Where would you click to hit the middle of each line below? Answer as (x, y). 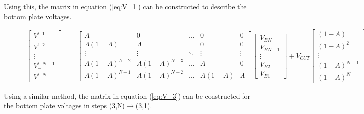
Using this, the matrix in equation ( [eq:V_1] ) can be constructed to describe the (125, 6)
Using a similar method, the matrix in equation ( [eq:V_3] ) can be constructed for (127, 96)
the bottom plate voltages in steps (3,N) (64, 105)
